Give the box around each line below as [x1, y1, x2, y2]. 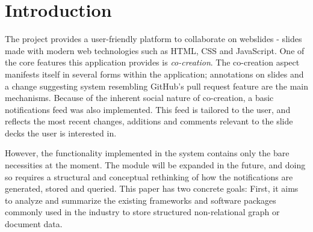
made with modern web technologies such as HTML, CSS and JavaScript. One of [5, 44, 305, 56]
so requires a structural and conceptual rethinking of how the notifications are [5, 170, 293, 183]
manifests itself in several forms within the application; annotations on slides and [5, 67, 304, 80]
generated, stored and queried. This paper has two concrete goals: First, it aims [5, 182, 299, 195]
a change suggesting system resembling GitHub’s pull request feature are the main [5, 79, 308, 92]
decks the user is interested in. [5, 126, 117, 139]
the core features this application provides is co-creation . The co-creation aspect [5, 56, 300, 69]
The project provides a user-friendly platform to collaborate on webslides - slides [5, 32, 302, 45]
